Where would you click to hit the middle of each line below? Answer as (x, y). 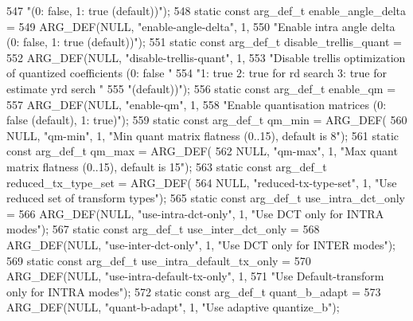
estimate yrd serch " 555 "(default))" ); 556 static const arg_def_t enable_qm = (201, 88)
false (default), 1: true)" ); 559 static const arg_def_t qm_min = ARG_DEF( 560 (207, 120)
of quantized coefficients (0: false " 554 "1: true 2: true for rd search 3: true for (197, 73)
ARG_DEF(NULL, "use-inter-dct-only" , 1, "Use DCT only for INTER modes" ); (201, 244)
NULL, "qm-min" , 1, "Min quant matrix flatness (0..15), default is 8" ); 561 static (203, 135)
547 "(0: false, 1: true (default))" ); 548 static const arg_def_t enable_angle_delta (206, 10)
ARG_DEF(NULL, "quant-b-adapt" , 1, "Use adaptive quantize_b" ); (173, 307)
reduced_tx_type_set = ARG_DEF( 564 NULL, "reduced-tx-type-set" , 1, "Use (202, 182)
